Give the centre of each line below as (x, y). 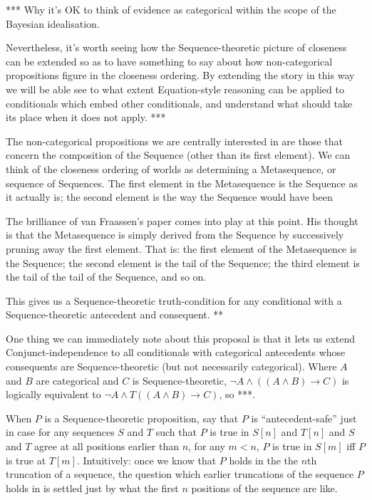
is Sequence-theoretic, (179, 380)
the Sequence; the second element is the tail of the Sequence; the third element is (183, 262)
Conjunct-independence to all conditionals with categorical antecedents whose (176, 352)
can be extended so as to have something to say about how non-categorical (169, 61)
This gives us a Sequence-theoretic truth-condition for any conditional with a (174, 300)
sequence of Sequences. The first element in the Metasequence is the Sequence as (182, 183)
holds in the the (264, 460)
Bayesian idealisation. (53, 23)
